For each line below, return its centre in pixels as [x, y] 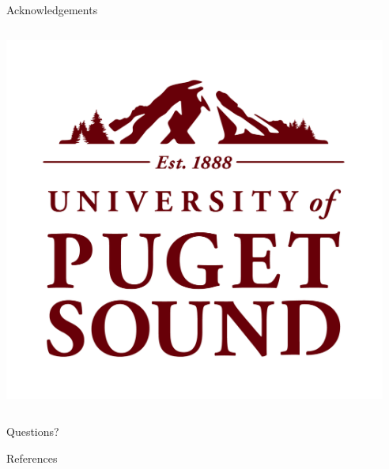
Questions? [33, 431]
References [32, 458]
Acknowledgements [52, 9]
